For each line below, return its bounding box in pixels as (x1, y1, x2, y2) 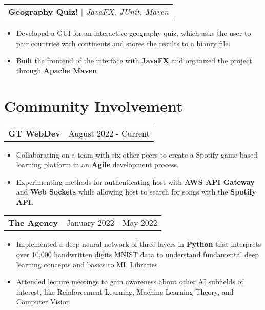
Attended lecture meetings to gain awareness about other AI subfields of (16, 276, 243, 287)
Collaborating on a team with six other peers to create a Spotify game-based (16, 149, 257, 160)
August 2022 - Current (68, 127, 150, 139)
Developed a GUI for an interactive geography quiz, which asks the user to (16, 28, 251, 38)
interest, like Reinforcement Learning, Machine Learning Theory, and (16, 286, 234, 297)
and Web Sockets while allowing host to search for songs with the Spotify (16, 186, 256, 197)
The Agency (8, 217, 58, 229)
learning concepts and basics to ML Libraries (16, 259, 158, 269)
